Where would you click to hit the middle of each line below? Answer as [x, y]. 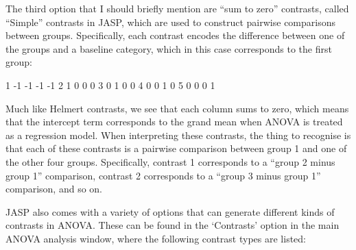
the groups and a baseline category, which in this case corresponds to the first [169, 48]
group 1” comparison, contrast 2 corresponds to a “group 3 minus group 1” [163, 175]
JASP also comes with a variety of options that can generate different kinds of [170, 211]
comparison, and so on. [54, 189]
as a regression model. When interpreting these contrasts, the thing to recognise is [178, 135]
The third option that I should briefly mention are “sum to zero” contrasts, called [177, 8]
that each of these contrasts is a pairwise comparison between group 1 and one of [176, 148]
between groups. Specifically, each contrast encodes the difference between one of [175, 35]
